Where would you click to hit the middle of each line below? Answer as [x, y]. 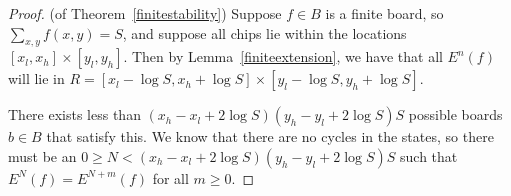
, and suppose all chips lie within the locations [264, 32]
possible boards [455, 114]
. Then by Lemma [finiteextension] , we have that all [283, 56]
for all [170, 177]
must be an [42, 155]
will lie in [36, 78]
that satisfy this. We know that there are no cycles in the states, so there [270, 136]
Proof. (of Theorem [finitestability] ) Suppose [145, 13]
